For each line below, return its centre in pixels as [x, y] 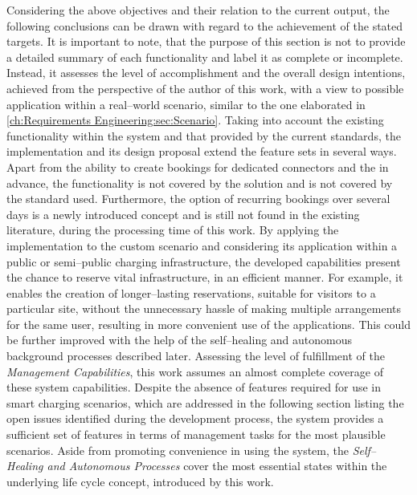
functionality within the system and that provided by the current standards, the [204, 135]
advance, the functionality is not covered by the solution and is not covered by [200, 183]
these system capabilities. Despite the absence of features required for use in [194, 387]
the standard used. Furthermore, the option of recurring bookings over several [198, 199]
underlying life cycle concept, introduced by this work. [140, 481]
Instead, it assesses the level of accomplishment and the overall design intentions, [206, 73]
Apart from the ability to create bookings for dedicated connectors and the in [198, 166]
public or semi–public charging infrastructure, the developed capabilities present [204, 261]
